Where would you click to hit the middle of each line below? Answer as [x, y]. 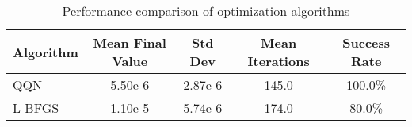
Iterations [278, 61]
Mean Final [130, 42]
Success [366, 42]
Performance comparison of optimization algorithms [206, 11]
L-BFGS [36, 108]
